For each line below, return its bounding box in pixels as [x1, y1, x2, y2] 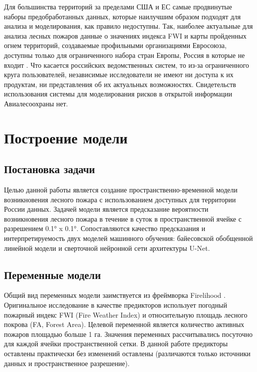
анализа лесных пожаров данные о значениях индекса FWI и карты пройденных [4, 30, 247, 41]
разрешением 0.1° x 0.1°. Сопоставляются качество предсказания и [4, 223, 206, 233]
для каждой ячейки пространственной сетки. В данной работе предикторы [4, 338, 228, 349]
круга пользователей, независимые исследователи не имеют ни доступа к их [4, 69, 234, 80]
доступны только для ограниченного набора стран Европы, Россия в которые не [4, 49, 245, 60]
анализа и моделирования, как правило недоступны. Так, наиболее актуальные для [4, 21, 253, 31]
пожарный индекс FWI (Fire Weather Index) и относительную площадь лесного [4, 309, 248, 320]
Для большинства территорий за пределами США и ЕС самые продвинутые [4, 1, 232, 11]
